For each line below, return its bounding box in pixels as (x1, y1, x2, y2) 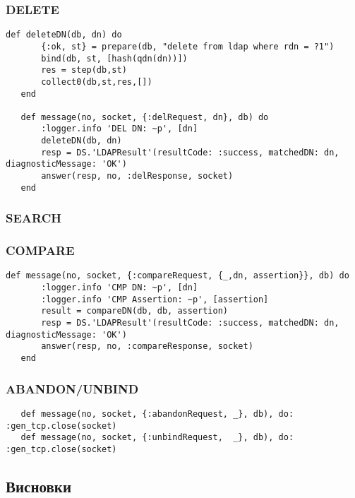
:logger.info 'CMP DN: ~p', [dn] (41, 283, 198, 293)
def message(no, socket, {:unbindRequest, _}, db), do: (20, 432, 294, 443)
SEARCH (6, 209, 61, 227)
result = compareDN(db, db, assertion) (41, 306, 228, 316)
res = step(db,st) (41, 65, 127, 76)
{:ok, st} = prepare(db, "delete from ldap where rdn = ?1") (41, 41, 335, 52)
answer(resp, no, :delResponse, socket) (41, 171, 234, 182)
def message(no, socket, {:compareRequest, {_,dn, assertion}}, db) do (6, 271, 349, 281)
